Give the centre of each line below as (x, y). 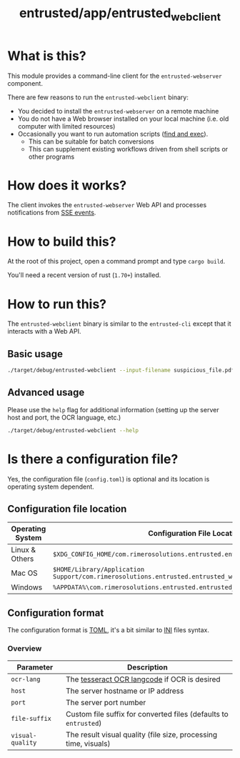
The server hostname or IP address (125, 691)
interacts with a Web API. (44, 331)
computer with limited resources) (66, 126)
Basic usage (35, 354)
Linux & (24, 550)
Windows (27, 587)
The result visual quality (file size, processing (141, 734)
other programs (51, 156)
